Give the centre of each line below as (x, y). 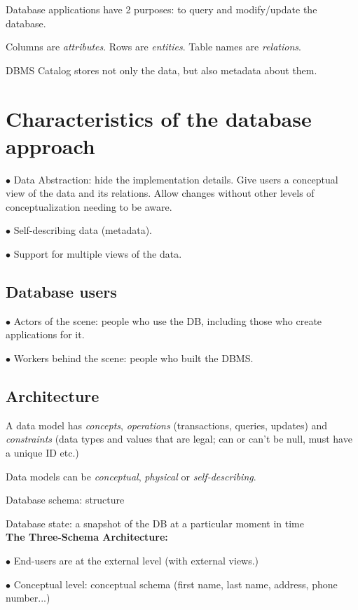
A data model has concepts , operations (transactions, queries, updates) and (167, 425)
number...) (28, 598)
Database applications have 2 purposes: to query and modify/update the (161, 9)
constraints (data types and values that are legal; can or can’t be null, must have (179, 439)
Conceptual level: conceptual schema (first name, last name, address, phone (175, 584)
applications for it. (45, 334)
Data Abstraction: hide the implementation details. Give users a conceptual (176, 179)
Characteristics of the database (159, 118)
